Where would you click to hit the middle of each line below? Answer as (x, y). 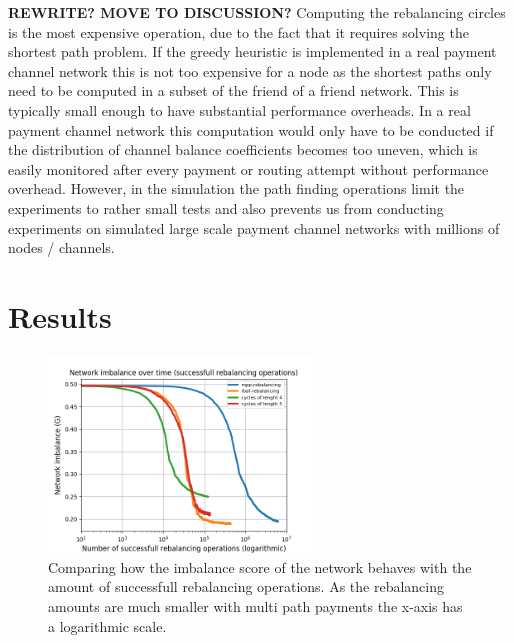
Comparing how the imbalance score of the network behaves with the (260, 566)
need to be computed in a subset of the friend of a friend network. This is (233, 90)
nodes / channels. (61, 247)
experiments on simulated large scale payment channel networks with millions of (254, 227)
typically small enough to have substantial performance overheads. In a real (239, 109)
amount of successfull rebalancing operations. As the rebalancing (246, 586)
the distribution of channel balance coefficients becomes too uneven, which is (243, 149)
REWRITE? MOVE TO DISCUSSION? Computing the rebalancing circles (257, 12)
